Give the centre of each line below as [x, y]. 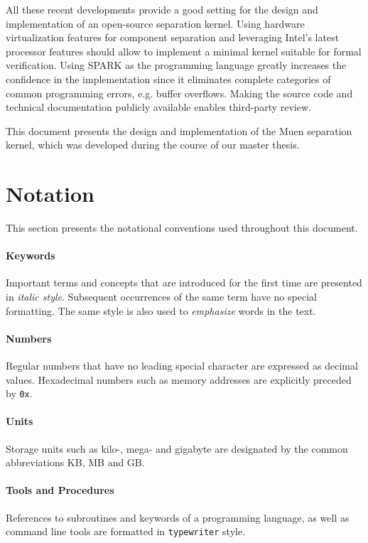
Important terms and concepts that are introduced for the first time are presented [184, 283]
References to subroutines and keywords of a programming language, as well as [178, 517]
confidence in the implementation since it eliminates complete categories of [168, 79]
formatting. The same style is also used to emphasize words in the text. [161, 310]
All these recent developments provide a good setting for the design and [162, 9]
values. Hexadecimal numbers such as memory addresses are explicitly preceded [179, 379]
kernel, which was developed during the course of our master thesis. [153, 145]
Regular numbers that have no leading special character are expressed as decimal [182, 366]
